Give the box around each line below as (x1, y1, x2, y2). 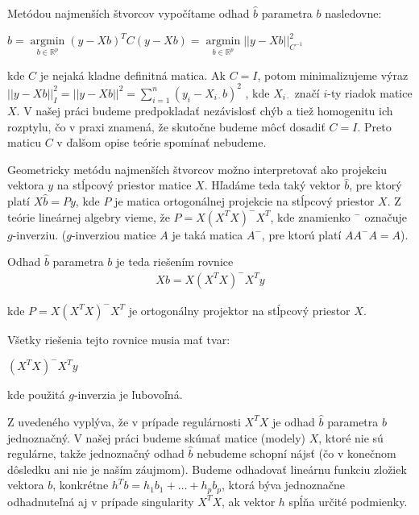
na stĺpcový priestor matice (56, 177, 192, 193)
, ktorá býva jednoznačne (222, 476, 345, 493)
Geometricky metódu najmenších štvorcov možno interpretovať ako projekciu (7, 160, 387, 177)
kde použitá (7, 386, 65, 403)
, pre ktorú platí (261, 226, 342, 243)
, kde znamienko (270, 208, 351, 225)
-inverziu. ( (12, 226, 67, 243)
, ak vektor (221, 492, 276, 509)
